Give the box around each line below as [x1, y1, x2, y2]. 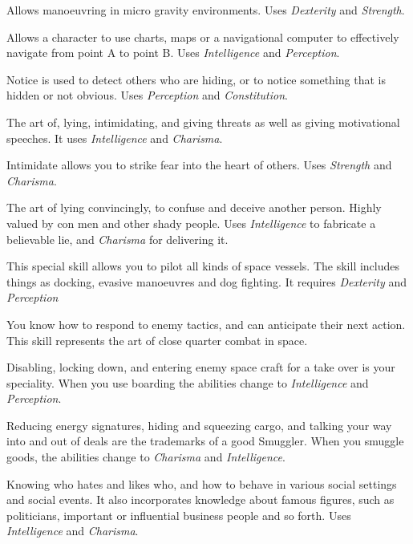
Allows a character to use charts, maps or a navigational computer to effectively [6, 28, 399, 45]
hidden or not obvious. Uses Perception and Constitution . [6, 87, 288, 104]
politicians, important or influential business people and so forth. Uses [6, 506, 351, 523]
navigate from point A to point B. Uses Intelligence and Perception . [6, 44, 340, 61]
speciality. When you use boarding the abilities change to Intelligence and [6, 374, 369, 391]
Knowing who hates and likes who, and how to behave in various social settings [6, 475, 397, 492]
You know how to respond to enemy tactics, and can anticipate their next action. [6, 315, 406, 332]
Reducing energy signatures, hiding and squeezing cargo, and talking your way [6, 416, 392, 433]
